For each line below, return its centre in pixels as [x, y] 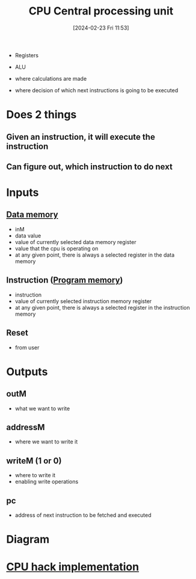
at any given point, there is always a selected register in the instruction [103, 307]
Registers [27, 55]
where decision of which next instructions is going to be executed [96, 90]
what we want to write [42, 408]
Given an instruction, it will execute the [81, 137]
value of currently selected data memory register [75, 242]
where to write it [35, 475]
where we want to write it [46, 442]
